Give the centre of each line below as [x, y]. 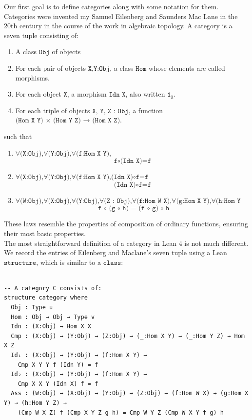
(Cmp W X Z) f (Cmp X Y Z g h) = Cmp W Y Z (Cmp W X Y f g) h [121, 412]
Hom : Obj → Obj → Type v [53, 317]
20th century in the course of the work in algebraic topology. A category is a [118, 26]
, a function [146, 110]
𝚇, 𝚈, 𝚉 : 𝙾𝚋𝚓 [110, 111]
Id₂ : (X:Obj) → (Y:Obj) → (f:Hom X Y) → [79, 374]
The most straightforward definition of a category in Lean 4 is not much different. [126, 243]
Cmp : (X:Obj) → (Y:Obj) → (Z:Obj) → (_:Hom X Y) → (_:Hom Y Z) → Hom [128, 336]
